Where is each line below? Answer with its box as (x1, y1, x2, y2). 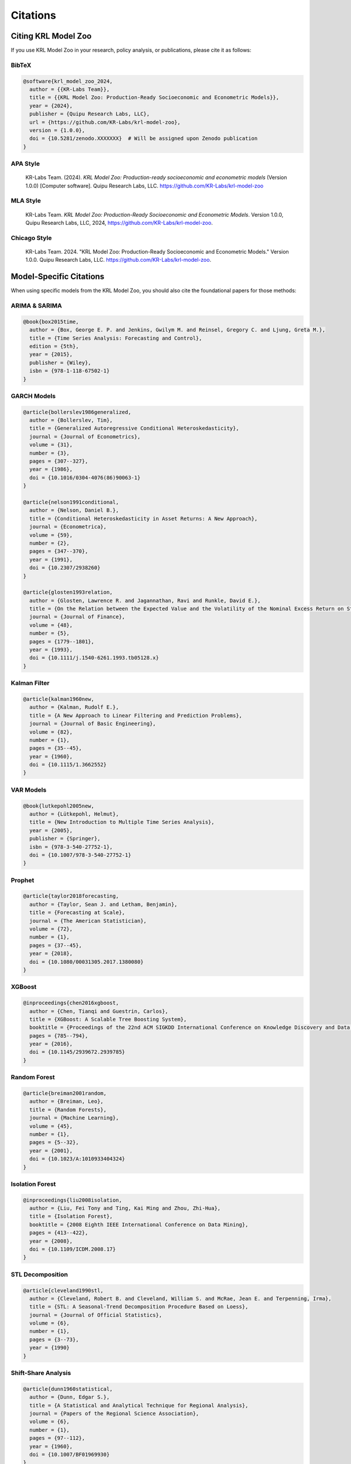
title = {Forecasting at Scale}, (29, 909, 125, 916)
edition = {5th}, (29, 343, 79, 350)
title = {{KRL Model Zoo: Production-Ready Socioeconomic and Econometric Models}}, (29, 94, 280, 101)
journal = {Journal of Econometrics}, (29, 433, 140, 440)
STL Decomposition (11, 1270, 68, 1278)
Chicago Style (11, 234, 52, 242)
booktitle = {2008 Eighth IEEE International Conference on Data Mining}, (29, 1221, 249, 1228)
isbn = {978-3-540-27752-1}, (29, 843, 113, 850)
